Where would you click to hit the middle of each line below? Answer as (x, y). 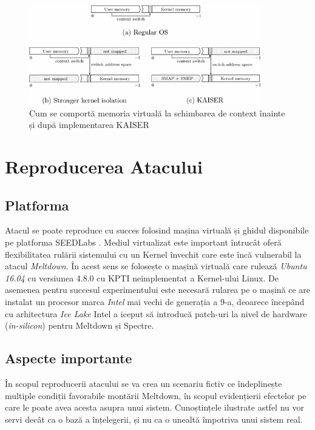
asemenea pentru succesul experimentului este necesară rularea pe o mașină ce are (158, 290)
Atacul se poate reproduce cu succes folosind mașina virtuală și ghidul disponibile (157, 230)
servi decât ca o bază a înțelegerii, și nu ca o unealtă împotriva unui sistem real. (154, 419)
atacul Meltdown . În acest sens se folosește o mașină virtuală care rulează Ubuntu (156, 266)
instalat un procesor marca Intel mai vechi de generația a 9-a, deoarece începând (155, 301)
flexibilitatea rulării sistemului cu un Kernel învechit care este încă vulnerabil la (153, 254)
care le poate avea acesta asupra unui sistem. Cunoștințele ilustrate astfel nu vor (154, 407)
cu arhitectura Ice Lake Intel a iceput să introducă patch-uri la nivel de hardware (156, 313)
